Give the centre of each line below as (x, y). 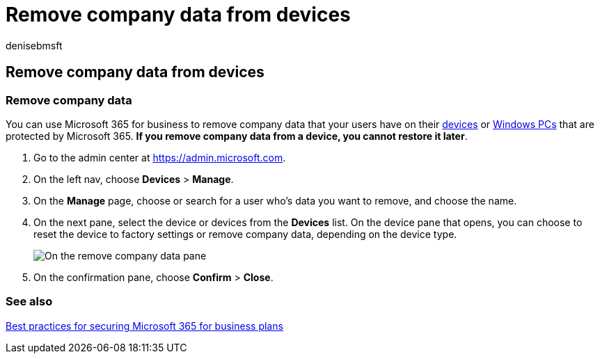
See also (29, 302)
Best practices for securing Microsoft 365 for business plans (144, 326)
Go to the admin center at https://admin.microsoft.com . (160, 157)
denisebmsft (34, 45)
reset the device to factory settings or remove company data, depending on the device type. (245, 234)
